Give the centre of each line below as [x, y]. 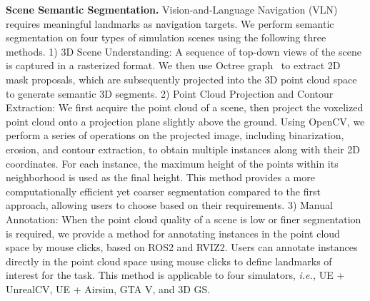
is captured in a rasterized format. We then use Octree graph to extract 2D [173, 65]
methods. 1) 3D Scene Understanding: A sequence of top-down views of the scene [184, 51]
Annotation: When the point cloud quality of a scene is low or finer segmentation [184, 219]
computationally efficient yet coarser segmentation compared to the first [163, 191]
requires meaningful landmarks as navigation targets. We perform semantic [170, 23]
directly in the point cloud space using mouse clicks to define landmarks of [169, 261]
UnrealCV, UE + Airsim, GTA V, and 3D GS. [108, 289]
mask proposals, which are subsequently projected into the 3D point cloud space [181, 79]
